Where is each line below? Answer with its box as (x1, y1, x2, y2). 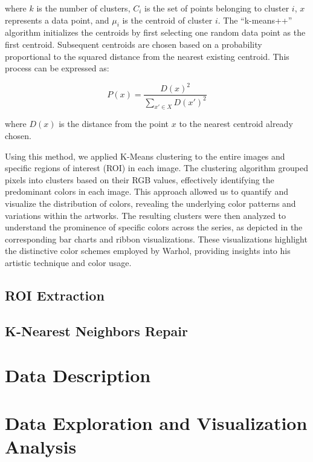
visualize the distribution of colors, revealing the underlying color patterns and (5, 197, 296, 210)
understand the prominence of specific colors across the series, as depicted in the (5, 221, 303, 233)
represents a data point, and (5, 13, 109, 26)
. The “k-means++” (218, 13, 292, 26)
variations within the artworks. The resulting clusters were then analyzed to (5, 209, 286, 221)
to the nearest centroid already (179, 117, 293, 130)
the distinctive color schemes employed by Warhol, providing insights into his (5, 244, 291, 257)
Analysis (5, 434, 77, 458)
